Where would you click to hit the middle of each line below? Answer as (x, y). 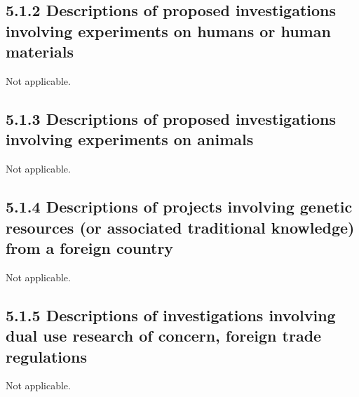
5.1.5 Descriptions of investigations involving (171, 315)
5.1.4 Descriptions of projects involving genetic (179, 207)
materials (40, 52)
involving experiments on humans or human (168, 31)
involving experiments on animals (130, 139)
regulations (47, 356)
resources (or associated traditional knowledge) (180, 227)
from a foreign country (90, 247)
